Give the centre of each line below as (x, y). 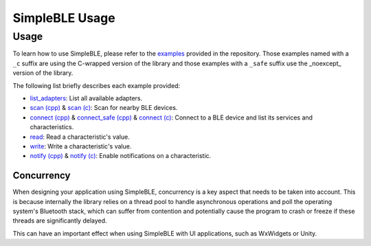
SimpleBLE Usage (64, 18)
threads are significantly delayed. (60, 221)
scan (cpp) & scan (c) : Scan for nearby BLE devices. (104, 108)
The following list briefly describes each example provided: (97, 85)
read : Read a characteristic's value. (80, 137)
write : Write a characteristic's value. (81, 146)
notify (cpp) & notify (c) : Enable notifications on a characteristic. (121, 156)
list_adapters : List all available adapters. (86, 98)
